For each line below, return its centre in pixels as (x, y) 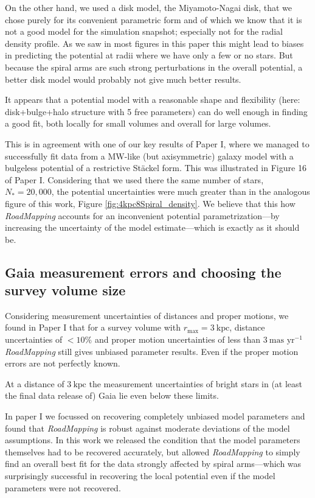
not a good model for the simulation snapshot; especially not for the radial (144, 31)
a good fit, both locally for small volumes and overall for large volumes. (138, 123)
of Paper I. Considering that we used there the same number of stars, (134, 179)
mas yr (282, 341)
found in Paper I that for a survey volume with (93, 327)
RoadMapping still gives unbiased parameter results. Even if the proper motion (152, 351)
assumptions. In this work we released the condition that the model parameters (153, 440)
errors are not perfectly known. (63, 363)
